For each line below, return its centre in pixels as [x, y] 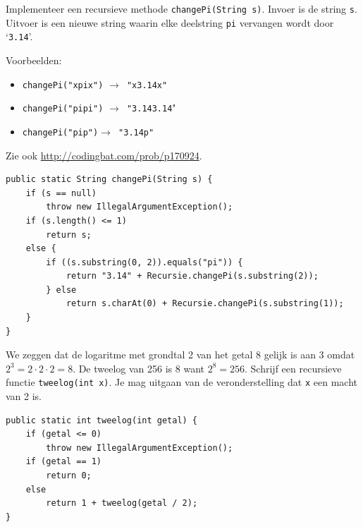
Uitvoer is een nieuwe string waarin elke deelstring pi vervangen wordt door [170, 22]
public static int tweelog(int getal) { [102, 420]
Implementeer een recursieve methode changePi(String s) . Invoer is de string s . [181, 8]
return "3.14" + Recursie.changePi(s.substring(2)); [192, 276]
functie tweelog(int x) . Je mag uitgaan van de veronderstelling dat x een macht [181, 382]
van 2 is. [24, 396]
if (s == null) [61, 193]
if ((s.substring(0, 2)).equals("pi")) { [144, 262]
